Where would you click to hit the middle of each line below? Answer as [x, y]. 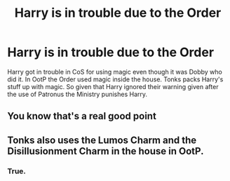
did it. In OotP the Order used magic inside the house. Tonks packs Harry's [115, 79]
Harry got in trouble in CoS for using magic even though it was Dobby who [115, 72]
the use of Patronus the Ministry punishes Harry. [77, 94]
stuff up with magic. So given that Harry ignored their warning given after [113, 86]
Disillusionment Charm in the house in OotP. [106, 151]
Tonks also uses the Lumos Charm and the [102, 140]
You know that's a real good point [82, 116]
